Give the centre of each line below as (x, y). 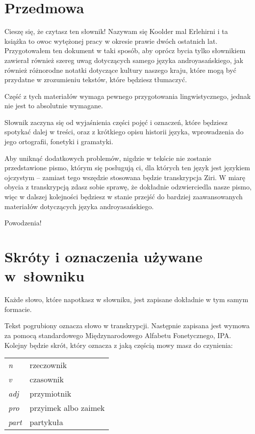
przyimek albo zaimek (67, 408)
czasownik (47, 379)
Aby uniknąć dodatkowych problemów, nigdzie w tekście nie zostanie (108, 158)
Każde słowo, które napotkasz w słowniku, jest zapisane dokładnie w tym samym (127, 299)
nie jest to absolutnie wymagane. (54, 106)
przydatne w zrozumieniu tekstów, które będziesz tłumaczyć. (96, 79)
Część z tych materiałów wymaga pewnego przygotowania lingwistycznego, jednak (128, 96)
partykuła (46, 422)
